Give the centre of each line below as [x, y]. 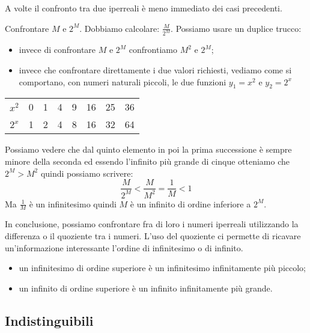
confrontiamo [153, 50]
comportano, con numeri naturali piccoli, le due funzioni [123, 81]
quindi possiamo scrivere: [87, 173]
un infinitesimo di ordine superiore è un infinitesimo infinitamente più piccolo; [162, 268]
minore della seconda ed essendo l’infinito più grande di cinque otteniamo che [147, 161]
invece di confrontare [57, 50]
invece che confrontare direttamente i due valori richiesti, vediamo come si [155, 70]
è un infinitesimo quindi [73, 203]
